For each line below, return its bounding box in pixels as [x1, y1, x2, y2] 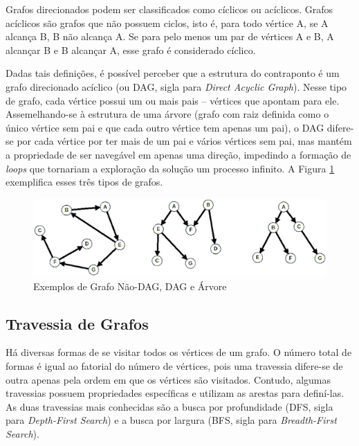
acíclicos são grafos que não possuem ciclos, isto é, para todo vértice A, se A [6, 15, 329, 30]
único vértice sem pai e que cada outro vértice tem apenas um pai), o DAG [6, 120, 324, 134]
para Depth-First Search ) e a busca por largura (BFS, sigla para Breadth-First [6, 413, 337, 427]
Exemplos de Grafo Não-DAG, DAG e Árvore [33, 278, 227, 293]
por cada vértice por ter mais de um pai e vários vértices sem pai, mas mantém [17, 134, 352, 148]
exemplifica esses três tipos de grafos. [6, 175, 163, 189]
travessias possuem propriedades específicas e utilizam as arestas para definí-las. [6, 386, 344, 400]
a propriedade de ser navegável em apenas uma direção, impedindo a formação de [6, 147, 351, 161]
